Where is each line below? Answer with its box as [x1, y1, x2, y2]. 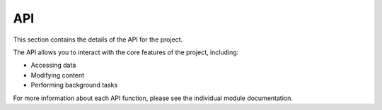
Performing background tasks [30, 81, 118, 90]
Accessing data [30, 61, 76, 70]
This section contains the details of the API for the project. [13, 35, 183, 44]
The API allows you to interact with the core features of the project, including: [13, 48, 239, 56]
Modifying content [30, 71, 85, 79]
